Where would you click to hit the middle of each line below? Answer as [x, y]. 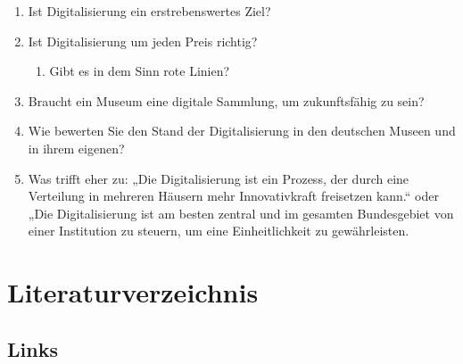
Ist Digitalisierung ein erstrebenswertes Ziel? [149, 11]
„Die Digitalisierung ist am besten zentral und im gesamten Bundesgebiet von [241, 213]
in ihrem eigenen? [76, 148]
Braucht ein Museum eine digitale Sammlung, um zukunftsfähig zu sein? [226, 100]
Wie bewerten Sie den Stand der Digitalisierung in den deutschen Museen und [242, 131]
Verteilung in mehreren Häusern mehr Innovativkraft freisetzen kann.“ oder [233, 196]
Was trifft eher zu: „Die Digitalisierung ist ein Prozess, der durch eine [219, 178]
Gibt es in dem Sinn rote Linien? [140, 71]
